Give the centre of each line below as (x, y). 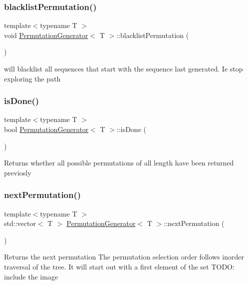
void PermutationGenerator (46, 35)
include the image (31, 276)
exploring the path (32, 78)
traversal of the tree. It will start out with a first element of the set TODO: (119, 266)
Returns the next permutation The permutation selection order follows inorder (124, 257)
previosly (18, 172)
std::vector (20, 223)
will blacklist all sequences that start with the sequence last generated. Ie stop (124, 68)
